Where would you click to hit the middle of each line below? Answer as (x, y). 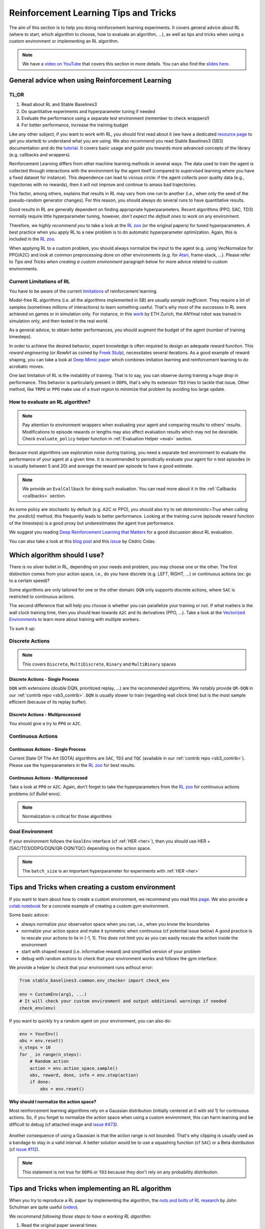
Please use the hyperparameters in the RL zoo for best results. (72, 765)
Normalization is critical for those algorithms (67, 817)
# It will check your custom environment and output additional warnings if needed (123, 1001)
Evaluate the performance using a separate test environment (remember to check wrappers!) (115, 118)
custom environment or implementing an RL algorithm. (64, 41)
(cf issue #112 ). (24, 1149)
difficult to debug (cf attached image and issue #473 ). (64, 1124)
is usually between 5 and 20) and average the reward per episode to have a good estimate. (101, 466)
